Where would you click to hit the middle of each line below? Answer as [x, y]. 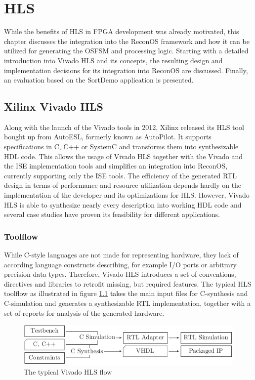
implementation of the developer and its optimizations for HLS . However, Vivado [127, 195]
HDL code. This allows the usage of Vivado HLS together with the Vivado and [124, 156]
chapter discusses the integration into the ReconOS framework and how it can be [127, 41]
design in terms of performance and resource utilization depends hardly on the [123, 185]
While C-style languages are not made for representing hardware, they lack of [121, 255]
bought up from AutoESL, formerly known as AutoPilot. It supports [108, 137]
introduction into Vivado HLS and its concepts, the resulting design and [113, 60]
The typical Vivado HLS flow [68, 371]
